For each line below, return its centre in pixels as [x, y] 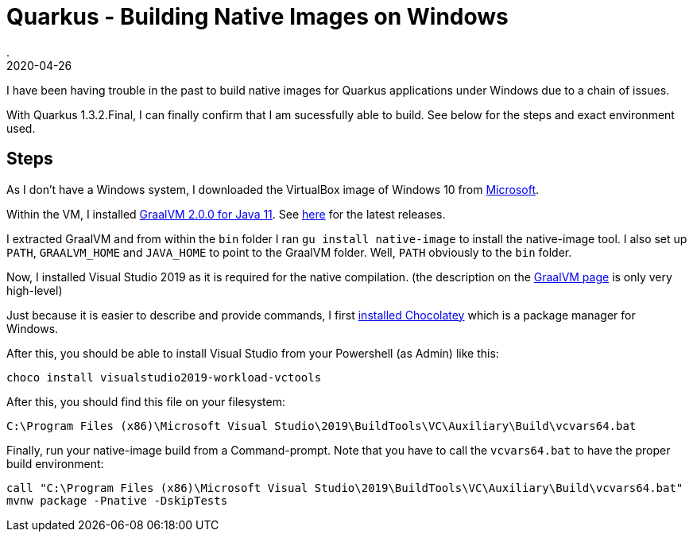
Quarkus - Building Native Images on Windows [257, 17]
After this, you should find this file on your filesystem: [146, 401]
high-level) [35, 290]
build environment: [55, 463]
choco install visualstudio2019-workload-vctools [164, 377]
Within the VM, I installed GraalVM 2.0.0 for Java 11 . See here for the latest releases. [226, 214]
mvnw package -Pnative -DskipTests [117, 500]
